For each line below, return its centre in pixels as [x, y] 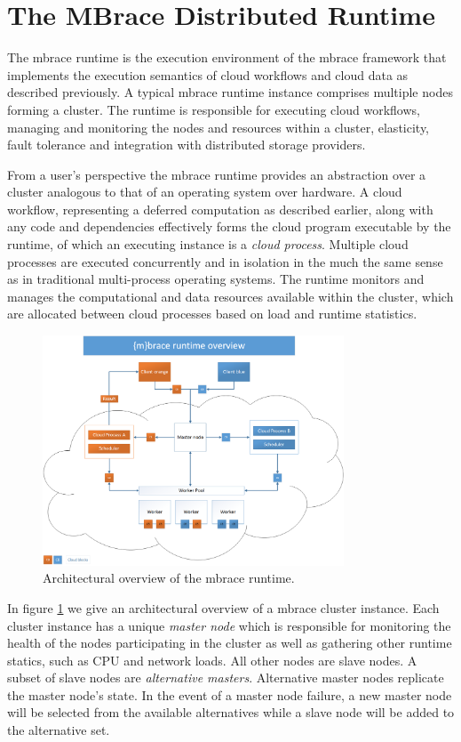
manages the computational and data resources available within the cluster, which [230, 296]
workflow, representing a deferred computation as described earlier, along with [220, 209]
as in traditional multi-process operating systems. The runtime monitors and [216, 279]
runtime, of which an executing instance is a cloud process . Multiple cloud [208, 244]
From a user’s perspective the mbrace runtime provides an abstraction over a [217, 174]
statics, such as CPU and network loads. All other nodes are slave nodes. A [212, 660]
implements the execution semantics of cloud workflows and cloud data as [208, 74]
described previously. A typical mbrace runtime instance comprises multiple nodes [230, 92]
